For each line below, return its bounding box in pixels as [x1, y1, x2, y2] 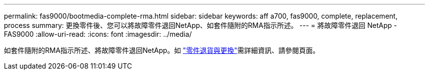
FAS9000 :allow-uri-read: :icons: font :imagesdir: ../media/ [4, 30, 192, 38]
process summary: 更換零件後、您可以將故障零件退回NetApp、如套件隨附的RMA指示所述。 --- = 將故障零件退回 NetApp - [4, 21, 397, 29]
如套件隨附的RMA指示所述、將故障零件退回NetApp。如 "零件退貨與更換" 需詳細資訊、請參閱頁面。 [4, 46, 320, 54]
